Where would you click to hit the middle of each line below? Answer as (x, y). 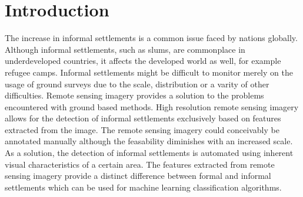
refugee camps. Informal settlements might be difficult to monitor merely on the (149, 72)
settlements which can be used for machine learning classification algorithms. (143, 187)
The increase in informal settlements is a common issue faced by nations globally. (151, 38)
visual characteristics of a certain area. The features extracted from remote (140, 164)
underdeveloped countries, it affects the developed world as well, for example (143, 61)
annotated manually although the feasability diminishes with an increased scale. (149, 141)
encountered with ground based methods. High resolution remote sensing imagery (152, 106)
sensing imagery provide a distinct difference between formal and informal (138, 176)
